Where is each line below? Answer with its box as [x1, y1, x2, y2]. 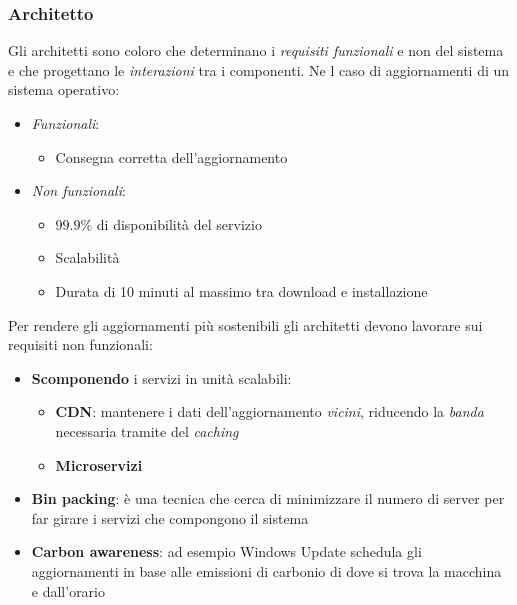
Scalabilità [55, 247, 120, 268]
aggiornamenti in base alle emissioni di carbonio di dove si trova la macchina [31, 560, 502, 581]
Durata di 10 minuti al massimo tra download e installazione [55, 280, 428, 301]
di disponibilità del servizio [96, 213, 262, 234]
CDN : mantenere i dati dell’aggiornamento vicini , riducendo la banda [55, 401, 484, 422]
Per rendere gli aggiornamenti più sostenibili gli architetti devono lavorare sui [8, 314, 483, 335]
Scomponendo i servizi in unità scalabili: [31, 367, 292, 388]
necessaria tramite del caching [55, 420, 239, 441]
